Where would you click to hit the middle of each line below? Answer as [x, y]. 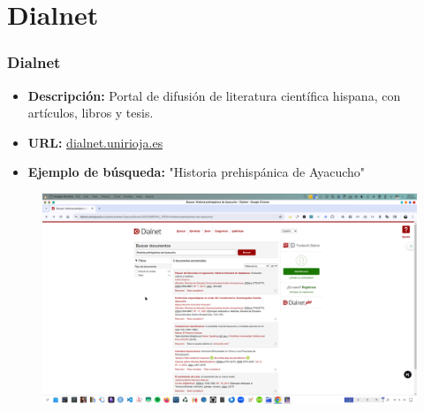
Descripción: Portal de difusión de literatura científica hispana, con [214, 95]
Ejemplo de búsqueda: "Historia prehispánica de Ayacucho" [197, 172]
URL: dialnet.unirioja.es [95, 142]
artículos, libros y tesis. [91, 113]
